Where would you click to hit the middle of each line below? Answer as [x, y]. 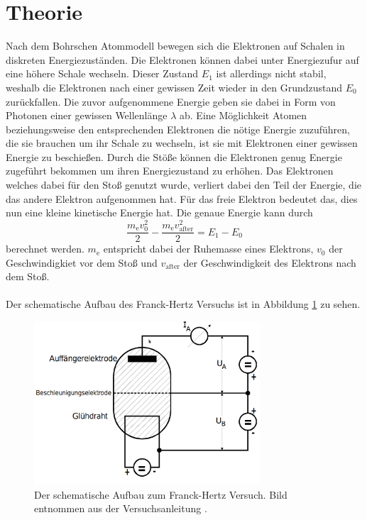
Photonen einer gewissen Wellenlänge [87, 115]
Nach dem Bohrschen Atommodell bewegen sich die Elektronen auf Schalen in [175, 46]
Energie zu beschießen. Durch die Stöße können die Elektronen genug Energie [174, 156]
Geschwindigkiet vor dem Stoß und [82, 262]
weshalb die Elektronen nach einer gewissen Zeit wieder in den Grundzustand [174, 87]
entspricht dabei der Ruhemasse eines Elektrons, [208, 249]
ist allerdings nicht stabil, [271, 73]
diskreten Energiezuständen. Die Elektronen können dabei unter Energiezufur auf [182, 59]
